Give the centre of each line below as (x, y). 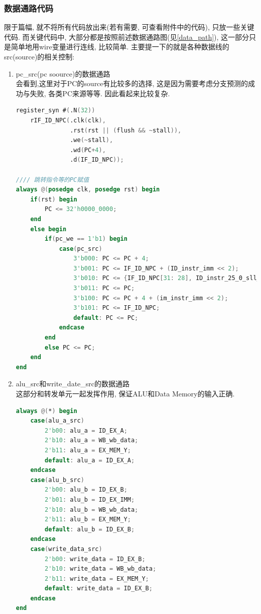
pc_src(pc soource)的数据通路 (63, 73)
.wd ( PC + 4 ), (88, 150)
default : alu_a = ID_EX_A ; (90, 460)
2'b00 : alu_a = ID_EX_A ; (86, 430)
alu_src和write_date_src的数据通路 (73, 384)
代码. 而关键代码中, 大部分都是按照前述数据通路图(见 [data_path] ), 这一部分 (127, 37)
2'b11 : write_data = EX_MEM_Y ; (97, 578)
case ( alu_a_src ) (57, 421)
